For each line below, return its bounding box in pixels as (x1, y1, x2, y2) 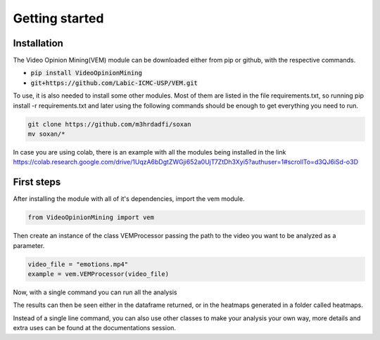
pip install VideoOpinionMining (30, 69, 142, 77)
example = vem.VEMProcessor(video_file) (27, 270, 169, 278)
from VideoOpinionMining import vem (27, 214, 155, 221)
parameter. (13, 241, 45, 249)
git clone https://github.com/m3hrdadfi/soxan (27, 120, 191, 128)
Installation (13, 37, 63, 49)
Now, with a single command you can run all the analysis (13, 288, 177, 296)
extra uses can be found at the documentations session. (13, 324, 176, 332)
